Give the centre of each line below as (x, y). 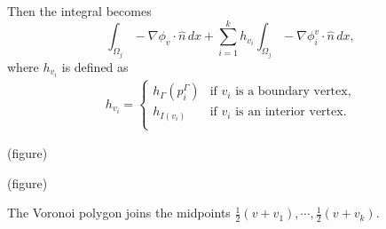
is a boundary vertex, (293, 92)
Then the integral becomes (79, 11)
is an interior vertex (289, 112)
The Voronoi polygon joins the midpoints (119, 213)
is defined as (95, 66)
